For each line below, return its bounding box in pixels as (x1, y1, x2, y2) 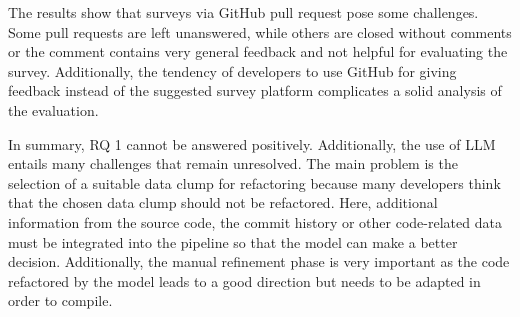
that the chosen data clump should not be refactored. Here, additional (8, 192, 438, 213)
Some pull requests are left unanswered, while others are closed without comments (8, 21, 512, 42)
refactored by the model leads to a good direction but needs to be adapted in (8, 270, 481, 291)
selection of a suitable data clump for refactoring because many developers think (8, 172, 501, 193)
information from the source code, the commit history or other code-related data (8, 211, 502, 232)
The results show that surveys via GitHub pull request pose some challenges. (8, 2, 479, 22)
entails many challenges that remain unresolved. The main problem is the (8, 153, 458, 174)
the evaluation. (8, 99, 99, 120)
